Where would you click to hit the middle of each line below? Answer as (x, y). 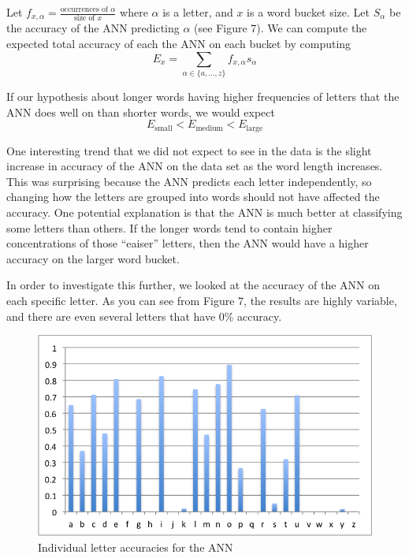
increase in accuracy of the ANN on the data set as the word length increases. (195, 166)
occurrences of (84, 10)
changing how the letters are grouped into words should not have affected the (193, 197)
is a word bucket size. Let (309, 12)
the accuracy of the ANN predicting (93, 28)
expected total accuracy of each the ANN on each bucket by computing (179, 44)
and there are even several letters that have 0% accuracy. (144, 316)
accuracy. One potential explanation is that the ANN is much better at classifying (204, 212)
